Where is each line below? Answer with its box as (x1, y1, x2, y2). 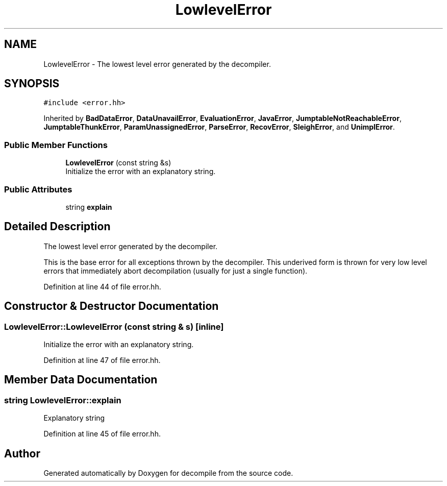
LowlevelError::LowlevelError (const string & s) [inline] (4, 321, 224, 332)
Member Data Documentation (4, 373, 158, 386)
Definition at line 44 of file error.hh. (43, 282, 161, 291)
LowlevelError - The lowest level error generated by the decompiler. (43, 59, 271, 68)
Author (4, 447, 40, 460)
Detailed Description (4, 220, 111, 233)
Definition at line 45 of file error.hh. (43, 429, 161, 439)
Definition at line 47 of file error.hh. (43, 356, 161, 364)
